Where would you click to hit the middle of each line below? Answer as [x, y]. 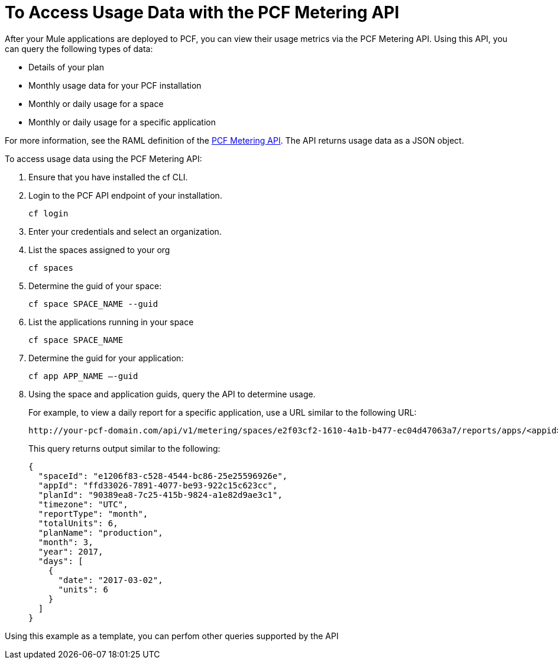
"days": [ [61, 561]
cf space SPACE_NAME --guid [93, 304]
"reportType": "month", [93, 514]
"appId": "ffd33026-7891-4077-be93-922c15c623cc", [158, 485]
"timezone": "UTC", [83, 504]
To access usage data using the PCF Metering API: [103, 158]
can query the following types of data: [79, 48]
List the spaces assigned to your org [99, 250]
